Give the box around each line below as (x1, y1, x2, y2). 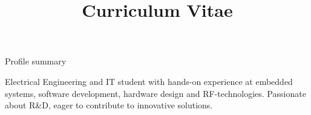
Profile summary (5, 55, 67, 67)
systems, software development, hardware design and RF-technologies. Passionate (5, 87, 306, 99)
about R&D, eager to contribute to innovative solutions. (5, 99, 213, 111)
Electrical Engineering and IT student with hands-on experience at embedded (5, 75, 293, 87)
